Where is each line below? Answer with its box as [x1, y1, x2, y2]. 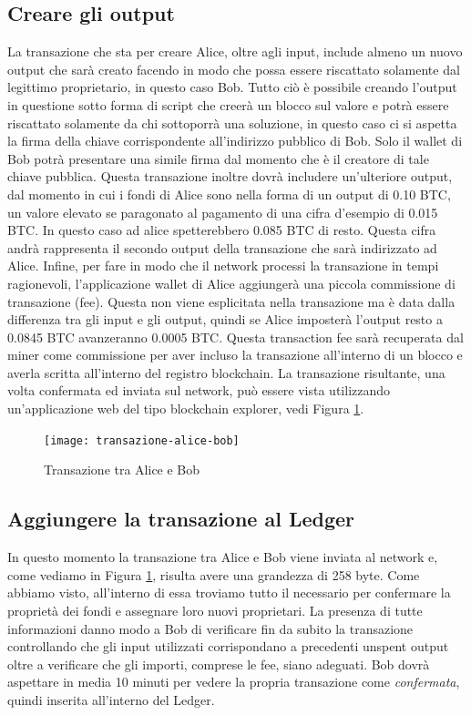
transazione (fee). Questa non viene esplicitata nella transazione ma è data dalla [7, 291, 456, 311]
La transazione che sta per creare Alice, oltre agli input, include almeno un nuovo [7, 42, 463, 61]
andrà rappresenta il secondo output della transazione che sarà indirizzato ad [7, 238, 437, 257]
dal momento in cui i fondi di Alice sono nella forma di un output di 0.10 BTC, [7, 184, 451, 203]
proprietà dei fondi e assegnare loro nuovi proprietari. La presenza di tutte [7, 600, 423, 619]
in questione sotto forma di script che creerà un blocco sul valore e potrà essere [7, 95, 449, 114]
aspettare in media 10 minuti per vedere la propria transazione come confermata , [7, 672, 460, 691]
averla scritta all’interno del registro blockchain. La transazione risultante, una [7, 363, 445, 382]
